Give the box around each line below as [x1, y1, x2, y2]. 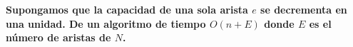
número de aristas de [6, 30, 111, 45]
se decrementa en [260, 2, 347, 16]
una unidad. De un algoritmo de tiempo [6, 16, 206, 31]
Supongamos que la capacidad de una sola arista [6, 2, 248, 16]
